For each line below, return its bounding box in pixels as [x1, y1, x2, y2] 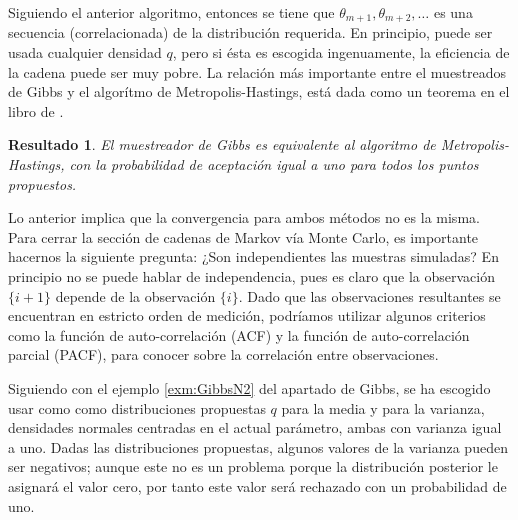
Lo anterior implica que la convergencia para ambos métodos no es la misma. [8, 207, 480, 228]
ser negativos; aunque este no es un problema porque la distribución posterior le [8, 456, 498, 477]
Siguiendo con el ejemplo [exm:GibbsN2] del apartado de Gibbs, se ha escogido [8, 377, 491, 398]
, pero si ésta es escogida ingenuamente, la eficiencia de [172, 42, 510, 63]
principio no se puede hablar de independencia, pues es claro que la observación [8, 265, 495, 286]
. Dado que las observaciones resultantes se [238, 285, 501, 306]
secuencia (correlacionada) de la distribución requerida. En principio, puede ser [8, 22, 493, 43]
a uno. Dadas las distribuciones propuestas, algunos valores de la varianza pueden [8, 436, 508, 457]
